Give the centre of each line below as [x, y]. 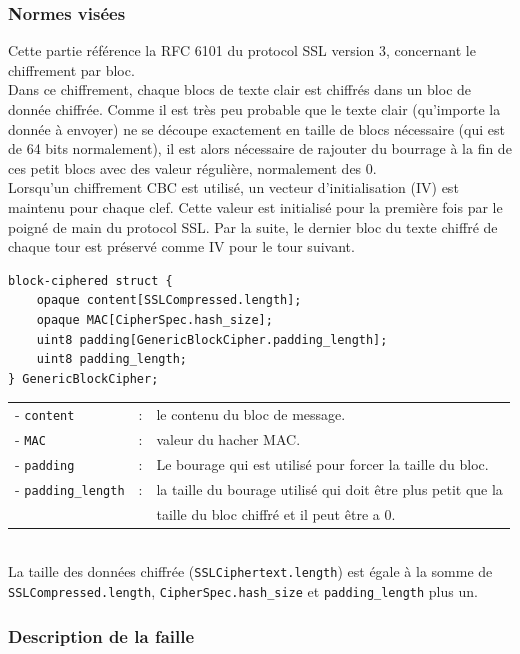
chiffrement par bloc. [71, 69]
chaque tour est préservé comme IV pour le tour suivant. [181, 246]
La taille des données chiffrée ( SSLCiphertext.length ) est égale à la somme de [250, 571]
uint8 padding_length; [111, 359]
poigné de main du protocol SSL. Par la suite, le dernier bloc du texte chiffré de [253, 226]
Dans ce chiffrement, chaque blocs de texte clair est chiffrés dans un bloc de [240, 89]
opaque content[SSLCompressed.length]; [169, 300]
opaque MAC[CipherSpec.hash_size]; [154, 319]
